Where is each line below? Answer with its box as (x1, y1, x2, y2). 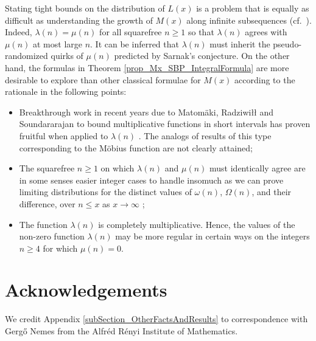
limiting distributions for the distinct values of (19, 185, 192, 198)
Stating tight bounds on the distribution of (5, 2, 165, 14)
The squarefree (19, 162, 75, 174)
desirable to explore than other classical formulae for (5, 73, 201, 86)
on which (100, 162, 135, 174)
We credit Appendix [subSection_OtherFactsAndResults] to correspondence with (5, 312, 308, 325)
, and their (251, 185, 292, 198)
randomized (5, 49, 48, 62)
